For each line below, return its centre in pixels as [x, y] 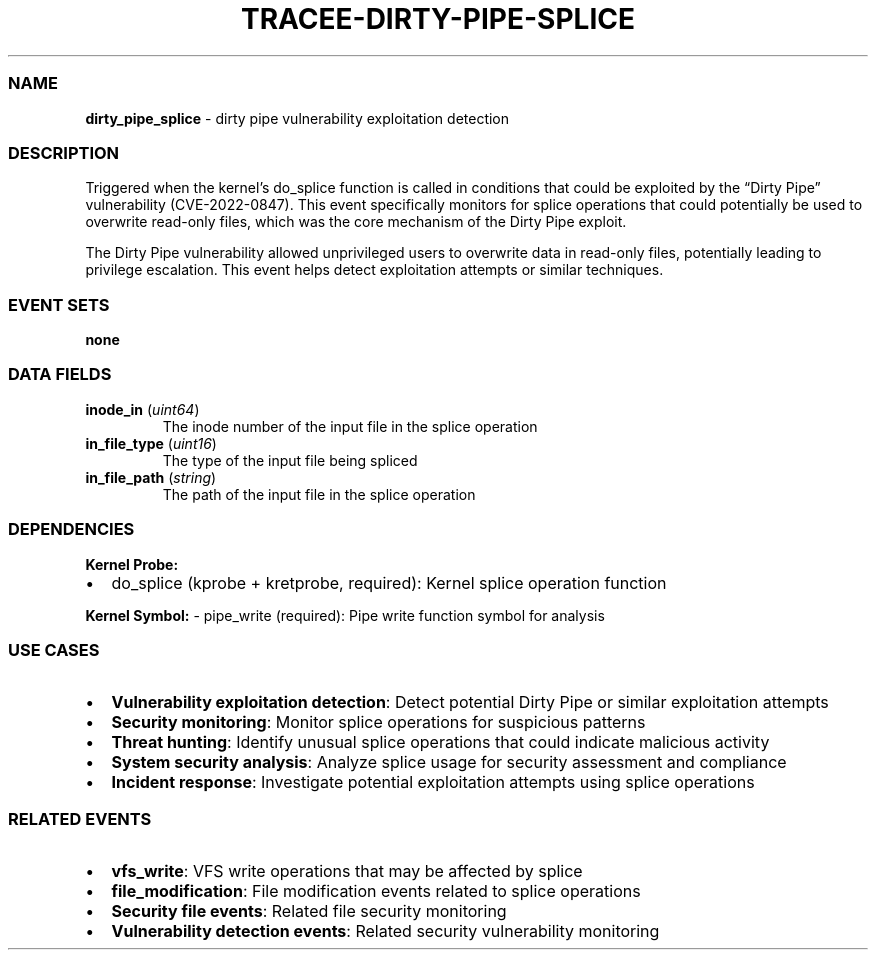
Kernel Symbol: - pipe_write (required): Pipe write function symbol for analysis [345, 615]
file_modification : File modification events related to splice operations [376, 891]
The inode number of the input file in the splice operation [350, 426]
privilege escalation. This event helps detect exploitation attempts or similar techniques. [374, 270]
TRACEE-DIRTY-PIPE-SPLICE [438, 19]
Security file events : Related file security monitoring [309, 911]
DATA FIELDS [60, 374]
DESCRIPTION [64, 152]
